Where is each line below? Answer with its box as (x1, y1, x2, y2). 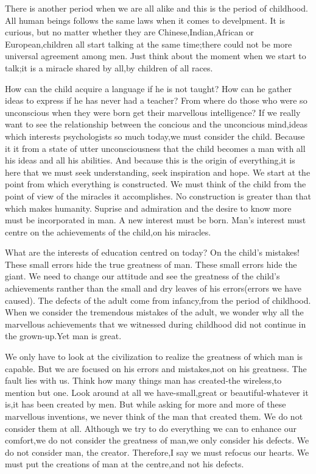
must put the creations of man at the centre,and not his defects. (5, 458, 244, 470)
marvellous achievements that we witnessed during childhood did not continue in (5, 317, 306, 330)
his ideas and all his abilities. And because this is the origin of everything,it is (5, 154, 295, 167)
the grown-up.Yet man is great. (5, 329, 122, 342)
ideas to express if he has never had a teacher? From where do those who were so (5, 94, 307, 107)
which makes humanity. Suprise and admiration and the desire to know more (5, 201, 292, 214)
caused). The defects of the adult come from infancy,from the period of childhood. (5, 293, 311, 306)
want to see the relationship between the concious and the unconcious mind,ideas (5, 118, 308, 131)
